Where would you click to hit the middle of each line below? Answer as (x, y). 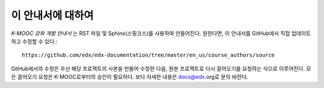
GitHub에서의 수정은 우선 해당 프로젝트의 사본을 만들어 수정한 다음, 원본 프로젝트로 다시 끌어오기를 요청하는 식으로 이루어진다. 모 (161, 68)
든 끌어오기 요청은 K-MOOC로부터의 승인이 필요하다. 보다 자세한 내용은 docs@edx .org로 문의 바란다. (130, 77)
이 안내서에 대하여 (52, 15)
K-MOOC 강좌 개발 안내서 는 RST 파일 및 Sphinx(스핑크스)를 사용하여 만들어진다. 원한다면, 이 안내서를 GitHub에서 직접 (151, 33)
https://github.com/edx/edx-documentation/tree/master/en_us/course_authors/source (148, 55)
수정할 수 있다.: (40, 41)
